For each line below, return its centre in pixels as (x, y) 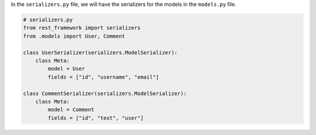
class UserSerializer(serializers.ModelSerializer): (100, 52)
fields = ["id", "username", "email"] (103, 77)
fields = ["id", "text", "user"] (96, 118)
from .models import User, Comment (74, 36)
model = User (66, 69)
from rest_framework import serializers (82, 28)
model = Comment (71, 110)
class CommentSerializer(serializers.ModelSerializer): (105, 93)
